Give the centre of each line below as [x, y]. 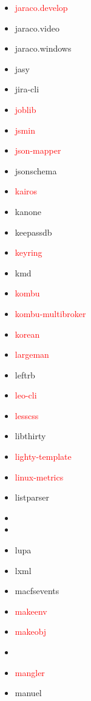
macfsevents [37, 591]
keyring [29, 252]
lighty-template [43, 457]
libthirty [30, 436]
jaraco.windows [43, 48]
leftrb [25, 374]
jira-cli [27, 89]
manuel [28, 693]
